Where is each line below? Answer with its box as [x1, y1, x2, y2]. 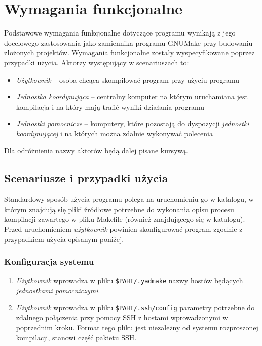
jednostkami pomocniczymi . [16, 285, 100, 296]
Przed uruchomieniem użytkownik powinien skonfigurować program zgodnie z [4, 224, 243, 234]
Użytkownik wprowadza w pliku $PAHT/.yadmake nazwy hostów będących [16, 275, 243, 286]
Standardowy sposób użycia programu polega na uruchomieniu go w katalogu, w [4, 194, 254, 204]
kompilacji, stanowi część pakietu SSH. [16, 332, 137, 342]
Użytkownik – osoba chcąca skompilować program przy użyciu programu [16, 74, 239, 85]
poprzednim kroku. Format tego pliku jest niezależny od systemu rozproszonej [16, 322, 258, 332]
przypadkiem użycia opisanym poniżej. [4, 233, 124, 244]
